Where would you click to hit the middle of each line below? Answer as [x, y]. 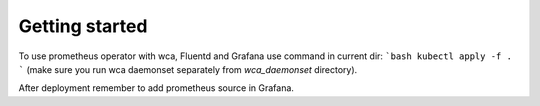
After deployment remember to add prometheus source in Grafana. [156, 88]
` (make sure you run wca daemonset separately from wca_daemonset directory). [188, 69]
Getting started [83, 26]
